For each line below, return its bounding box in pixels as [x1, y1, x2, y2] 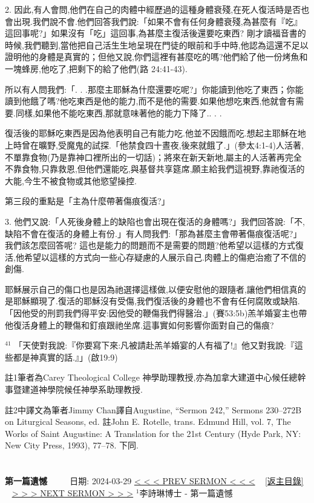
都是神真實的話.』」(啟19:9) [13, 350, 118, 363]
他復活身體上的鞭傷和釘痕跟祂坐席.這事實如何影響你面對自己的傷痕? [5, 318, 274, 331]
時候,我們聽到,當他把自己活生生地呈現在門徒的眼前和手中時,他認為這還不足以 [5, 38, 309, 51]
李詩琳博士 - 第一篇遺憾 [139, 486, 233, 499]
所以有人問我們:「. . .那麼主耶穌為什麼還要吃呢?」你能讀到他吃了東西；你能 [5, 82, 304, 95]
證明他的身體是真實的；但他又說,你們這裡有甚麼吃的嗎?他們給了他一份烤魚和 [5, 50, 308, 63]
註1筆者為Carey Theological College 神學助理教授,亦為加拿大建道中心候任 [5, 371, 289, 384]
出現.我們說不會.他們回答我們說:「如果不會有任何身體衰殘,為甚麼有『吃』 [13, 15, 303, 27]
